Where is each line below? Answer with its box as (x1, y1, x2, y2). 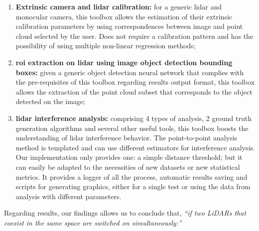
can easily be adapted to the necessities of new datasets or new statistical (15, 161, 240, 172)
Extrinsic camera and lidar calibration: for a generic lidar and (15, 1, 222, 11)
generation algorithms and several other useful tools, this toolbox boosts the (15, 122, 249, 133)
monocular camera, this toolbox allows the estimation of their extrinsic (15, 11, 233, 21)
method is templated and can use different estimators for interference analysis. (15, 142, 255, 152)
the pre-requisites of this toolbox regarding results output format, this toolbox (15, 77, 255, 87)
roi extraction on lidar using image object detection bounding (15, 57, 233, 67)
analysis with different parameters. (15, 191, 122, 201)
